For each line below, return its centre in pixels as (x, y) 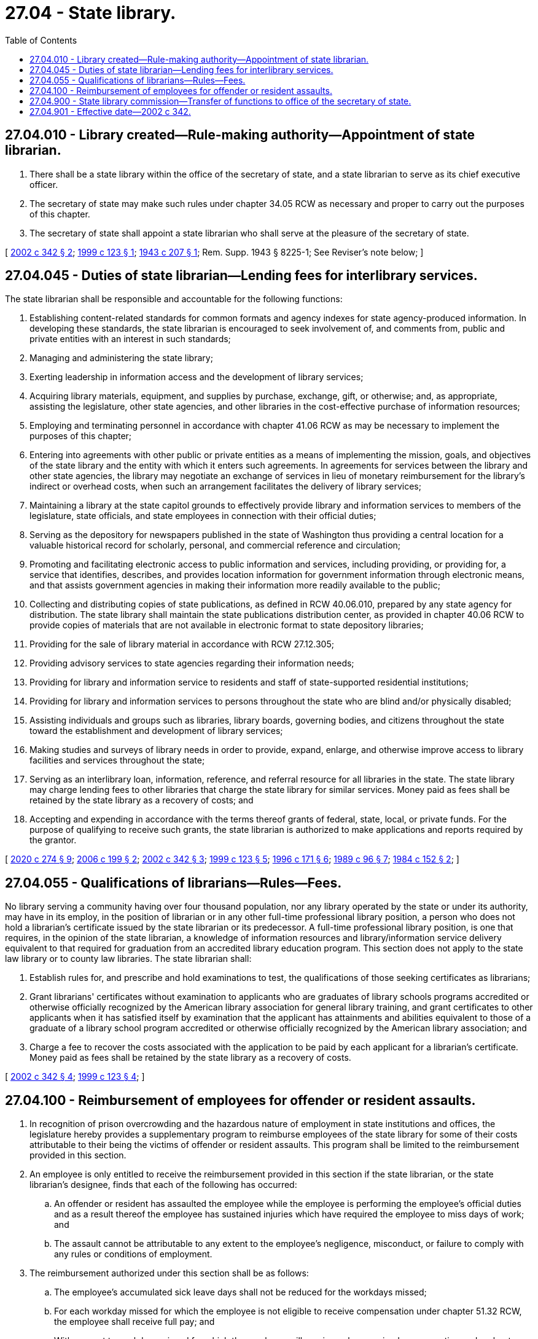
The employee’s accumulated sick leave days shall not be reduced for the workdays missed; (240, 1292)
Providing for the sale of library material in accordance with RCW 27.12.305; (182, 644)
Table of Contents (41, 40)
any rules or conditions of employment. (133, 1254)
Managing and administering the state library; (121, 358)
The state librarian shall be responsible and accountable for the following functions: (174, 299)
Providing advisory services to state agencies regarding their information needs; (192, 663)
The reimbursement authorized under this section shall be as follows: (169, 1273)
